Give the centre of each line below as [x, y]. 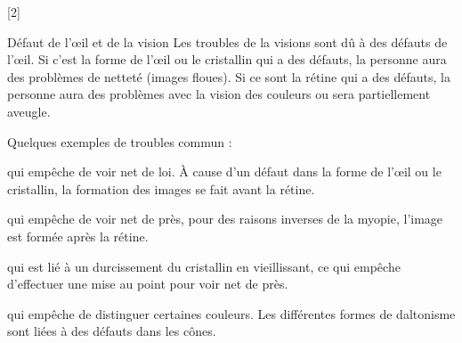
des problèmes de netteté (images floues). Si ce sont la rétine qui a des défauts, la [229, 76]
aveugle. [29, 111]
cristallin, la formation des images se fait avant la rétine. [161, 188]
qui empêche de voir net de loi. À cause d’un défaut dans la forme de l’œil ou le [224, 171]
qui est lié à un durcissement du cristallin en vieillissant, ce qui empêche [204, 266]
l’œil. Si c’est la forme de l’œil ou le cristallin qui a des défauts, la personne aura [227, 59]
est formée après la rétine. [78, 236]
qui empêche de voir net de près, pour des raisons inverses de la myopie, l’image [225, 219]
